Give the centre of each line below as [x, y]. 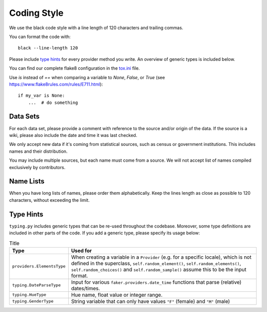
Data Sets [24, 116]
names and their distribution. [38, 151]
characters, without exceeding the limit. [49, 200]
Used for [81, 251]
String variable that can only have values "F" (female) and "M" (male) [150, 301]
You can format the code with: [40, 37]
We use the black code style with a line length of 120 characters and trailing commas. [96, 28]
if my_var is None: [42, 96]
